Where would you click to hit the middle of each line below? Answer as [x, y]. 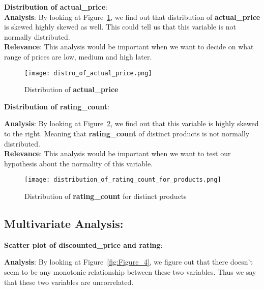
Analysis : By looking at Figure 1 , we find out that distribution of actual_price [132, 17]
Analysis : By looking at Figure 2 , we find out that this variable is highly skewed [131, 123]
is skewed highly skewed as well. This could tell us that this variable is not [120, 27]
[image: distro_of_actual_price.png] [88, 73]
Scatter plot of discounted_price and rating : [83, 244]
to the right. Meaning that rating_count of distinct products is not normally [127, 133]
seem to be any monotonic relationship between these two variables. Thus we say [130, 272]
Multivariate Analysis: [64, 224]
